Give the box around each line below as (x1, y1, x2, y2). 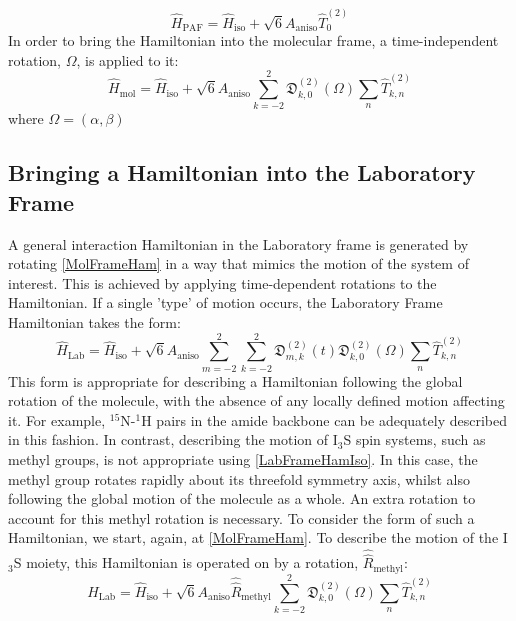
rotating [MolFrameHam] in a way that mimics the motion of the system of (8, 253, 469, 274)
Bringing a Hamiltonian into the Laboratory (8, 157, 476, 188)
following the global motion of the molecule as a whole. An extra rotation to (8, 488, 476, 509)
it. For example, (8, 409, 106, 430)
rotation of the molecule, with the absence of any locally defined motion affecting (8, 390, 505, 411)
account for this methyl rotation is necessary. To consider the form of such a (8, 507, 475, 528)
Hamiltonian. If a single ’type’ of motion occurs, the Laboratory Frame (8, 292, 443, 313)
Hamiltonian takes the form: (8, 311, 181, 332)
